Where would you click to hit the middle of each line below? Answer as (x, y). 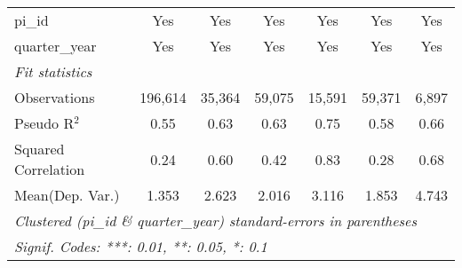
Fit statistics (53, 71)
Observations (55, 97)
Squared (40, 149)
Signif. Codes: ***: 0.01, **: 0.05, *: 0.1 (141, 246)
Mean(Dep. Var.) (67, 195)
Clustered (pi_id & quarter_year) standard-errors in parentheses (216, 221)
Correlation (50, 169)
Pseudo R (44, 123)
